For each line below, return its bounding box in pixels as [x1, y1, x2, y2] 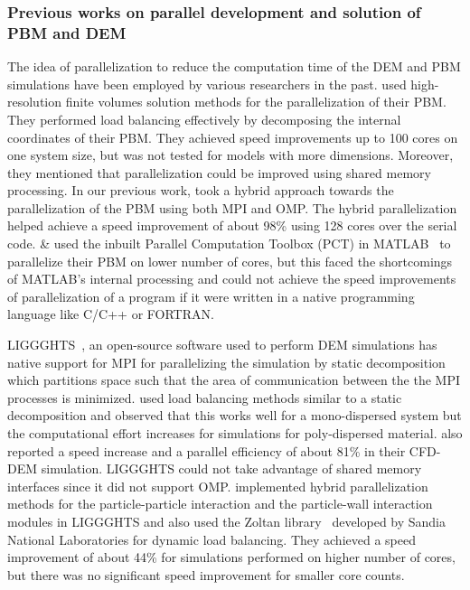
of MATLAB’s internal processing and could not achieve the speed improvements [7, 269, 456, 288]
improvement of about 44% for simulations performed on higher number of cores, [7, 548, 456, 567]
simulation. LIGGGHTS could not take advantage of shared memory [41, 459, 422, 478]
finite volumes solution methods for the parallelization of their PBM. [65, 92, 446, 111]
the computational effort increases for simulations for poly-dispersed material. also [7, 424, 463, 443]
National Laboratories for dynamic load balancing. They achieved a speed [7, 529, 416, 548]
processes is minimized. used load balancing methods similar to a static [7, 388, 402, 407]
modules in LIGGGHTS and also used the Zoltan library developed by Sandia [7, 511, 446, 530]
